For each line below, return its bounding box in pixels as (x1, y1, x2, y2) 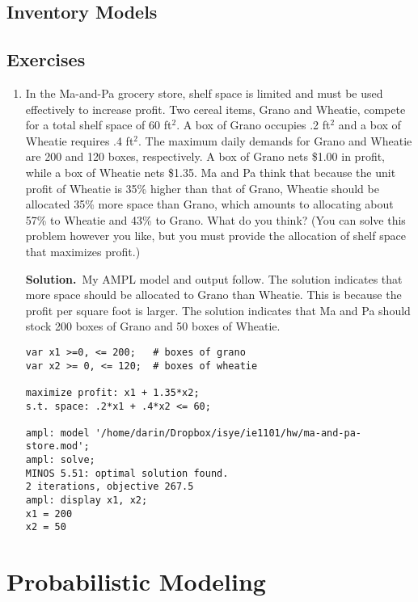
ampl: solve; (25, 454, 95, 466)
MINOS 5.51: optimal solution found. (25, 467, 229, 479)
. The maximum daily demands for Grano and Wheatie (138, 132, 412, 149)
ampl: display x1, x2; (25, 495, 148, 507)
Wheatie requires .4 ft (25, 132, 134, 149)
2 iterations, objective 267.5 (25, 481, 194, 493)
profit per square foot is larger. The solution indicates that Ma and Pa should (25, 301, 411, 318)
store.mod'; (25, 440, 90, 453)
